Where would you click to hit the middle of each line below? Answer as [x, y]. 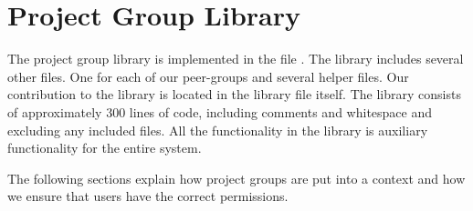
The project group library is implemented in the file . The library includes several [236, 59]
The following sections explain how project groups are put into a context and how [236, 178]
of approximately [55, 111]
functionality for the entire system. [105, 148]
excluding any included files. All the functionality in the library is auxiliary [218, 130]
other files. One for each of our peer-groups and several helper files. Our [208, 76]
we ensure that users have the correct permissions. [148, 196]
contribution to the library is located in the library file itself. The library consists [234, 94]
